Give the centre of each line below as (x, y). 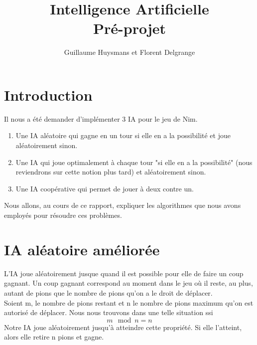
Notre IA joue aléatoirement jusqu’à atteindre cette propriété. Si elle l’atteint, (123, 327)
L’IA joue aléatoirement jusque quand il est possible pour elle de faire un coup (124, 273)
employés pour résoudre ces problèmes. (63, 215)
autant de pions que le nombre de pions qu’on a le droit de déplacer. (108, 292)
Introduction (48, 94)
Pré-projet (129, 28)
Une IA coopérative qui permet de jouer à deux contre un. (105, 188)
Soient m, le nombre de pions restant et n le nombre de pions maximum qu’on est (129, 302)
